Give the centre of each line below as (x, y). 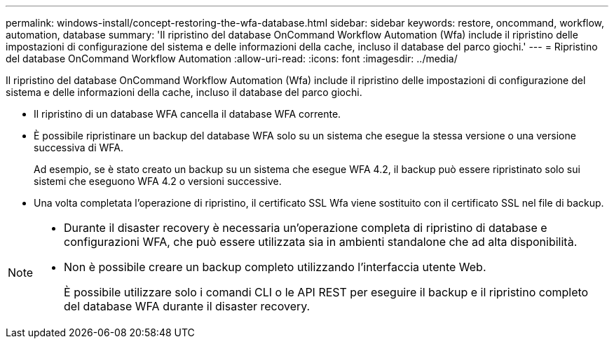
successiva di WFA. (79, 147)
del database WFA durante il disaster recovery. (187, 306)
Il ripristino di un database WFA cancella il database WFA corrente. (187, 114)
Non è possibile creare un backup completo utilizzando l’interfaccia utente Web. (275, 267)
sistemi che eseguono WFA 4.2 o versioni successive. (158, 181)
